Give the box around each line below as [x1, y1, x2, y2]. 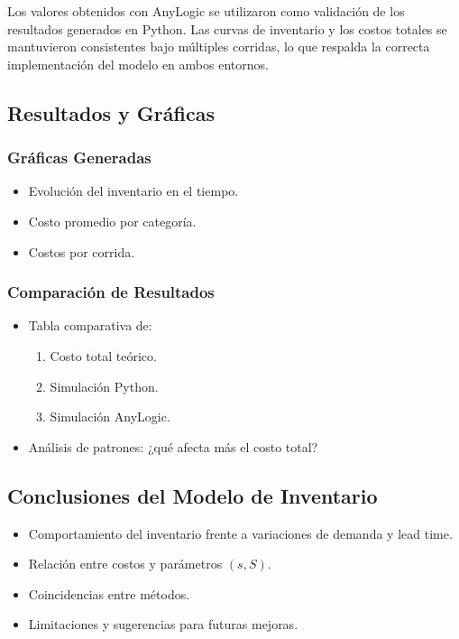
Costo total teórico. [50, 346, 157, 365]
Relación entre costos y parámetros [28, 554, 223, 573]
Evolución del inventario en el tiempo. [28, 181, 239, 200]
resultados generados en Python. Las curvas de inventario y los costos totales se [7, 19, 447, 38]
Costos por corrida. [28, 242, 135, 261]
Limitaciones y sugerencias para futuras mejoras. [28, 615, 298, 634]
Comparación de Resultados [7, 281, 215, 303]
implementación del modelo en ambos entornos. [7, 54, 269, 73]
